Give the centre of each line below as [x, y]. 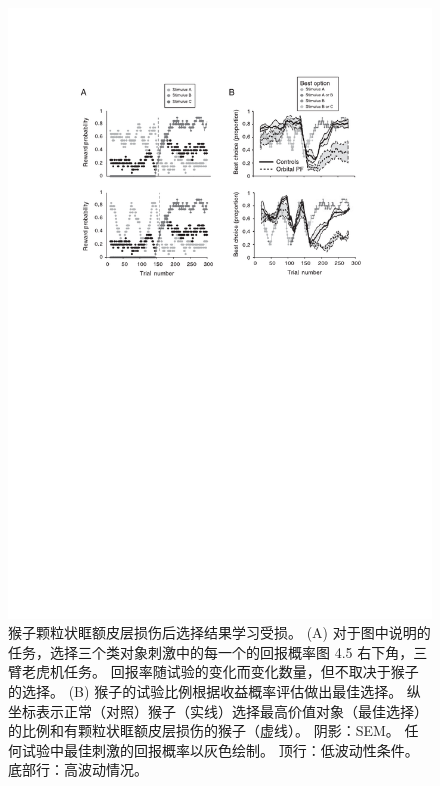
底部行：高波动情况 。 [78, 769]
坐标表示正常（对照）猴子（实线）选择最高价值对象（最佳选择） [218, 710]
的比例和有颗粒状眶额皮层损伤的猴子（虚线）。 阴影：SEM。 [204, 730]
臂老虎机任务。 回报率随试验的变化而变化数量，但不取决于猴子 [213, 671]
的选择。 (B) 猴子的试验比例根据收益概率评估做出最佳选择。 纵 [214, 691]
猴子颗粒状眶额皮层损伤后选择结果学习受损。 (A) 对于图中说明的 [219, 632]
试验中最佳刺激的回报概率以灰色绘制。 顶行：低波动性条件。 [220, 749]
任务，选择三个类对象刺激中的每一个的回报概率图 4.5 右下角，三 [218, 651]
